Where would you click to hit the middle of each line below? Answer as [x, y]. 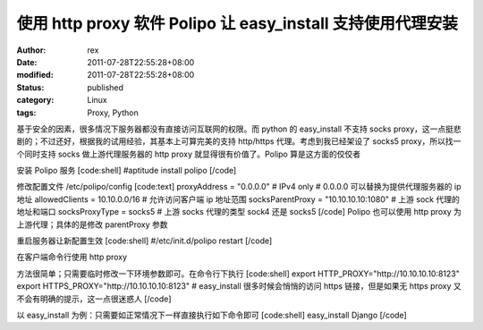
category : [35, 100]
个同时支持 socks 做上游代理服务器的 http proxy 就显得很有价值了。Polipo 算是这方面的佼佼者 [189, 154]
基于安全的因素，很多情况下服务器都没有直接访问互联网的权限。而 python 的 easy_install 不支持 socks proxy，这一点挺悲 [239, 129]
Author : [31, 50]
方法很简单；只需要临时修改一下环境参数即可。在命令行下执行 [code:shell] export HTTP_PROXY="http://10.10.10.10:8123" [238, 274]
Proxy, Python [113, 113]
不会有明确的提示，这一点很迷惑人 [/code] [94, 299]
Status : [30, 87]
